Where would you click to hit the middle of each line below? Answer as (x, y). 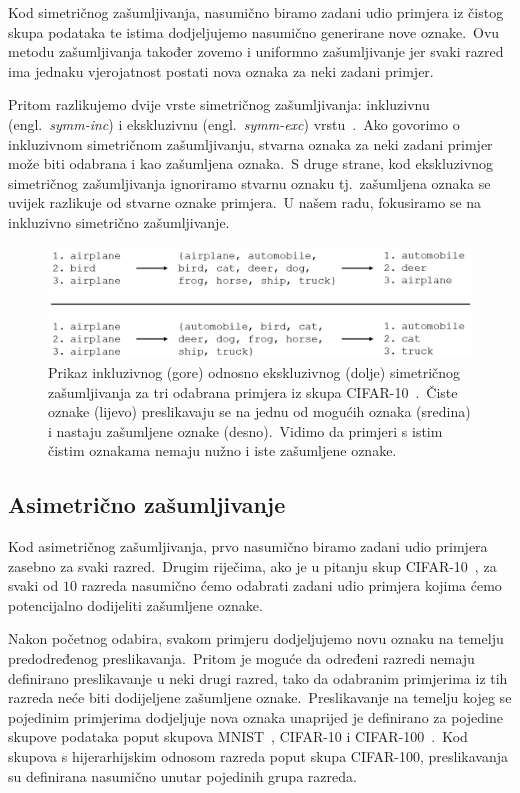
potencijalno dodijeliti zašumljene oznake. (135, 604)
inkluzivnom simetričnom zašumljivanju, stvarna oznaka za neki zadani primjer (250, 143)
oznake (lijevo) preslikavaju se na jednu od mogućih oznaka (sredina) (259, 411)
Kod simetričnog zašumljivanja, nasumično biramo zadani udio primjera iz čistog (256, 12)
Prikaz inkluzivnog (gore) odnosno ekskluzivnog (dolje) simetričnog (254, 371)
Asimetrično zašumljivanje (147, 504)
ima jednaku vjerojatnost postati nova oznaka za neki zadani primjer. (221, 70)
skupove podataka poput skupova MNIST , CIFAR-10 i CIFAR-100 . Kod (238, 736)
